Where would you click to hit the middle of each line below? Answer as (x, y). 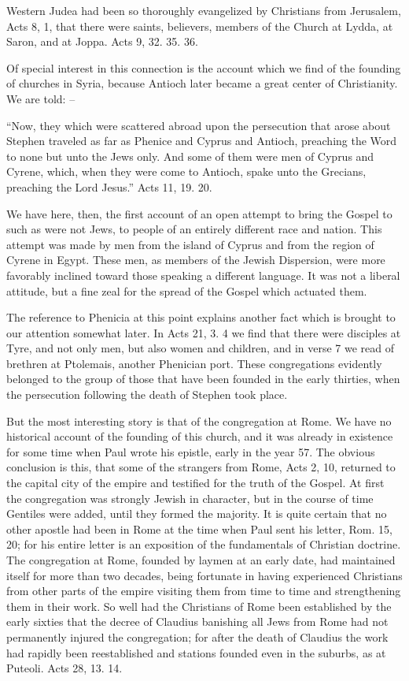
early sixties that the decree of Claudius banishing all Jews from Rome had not (197, 621)
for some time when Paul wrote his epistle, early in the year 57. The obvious (191, 451)
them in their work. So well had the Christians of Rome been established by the (199, 606)
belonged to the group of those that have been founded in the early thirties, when (203, 379)
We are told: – (41, 98)
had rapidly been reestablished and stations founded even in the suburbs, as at (196, 652)
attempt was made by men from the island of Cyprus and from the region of (190, 244)
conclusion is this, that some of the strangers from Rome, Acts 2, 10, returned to (201, 467)
